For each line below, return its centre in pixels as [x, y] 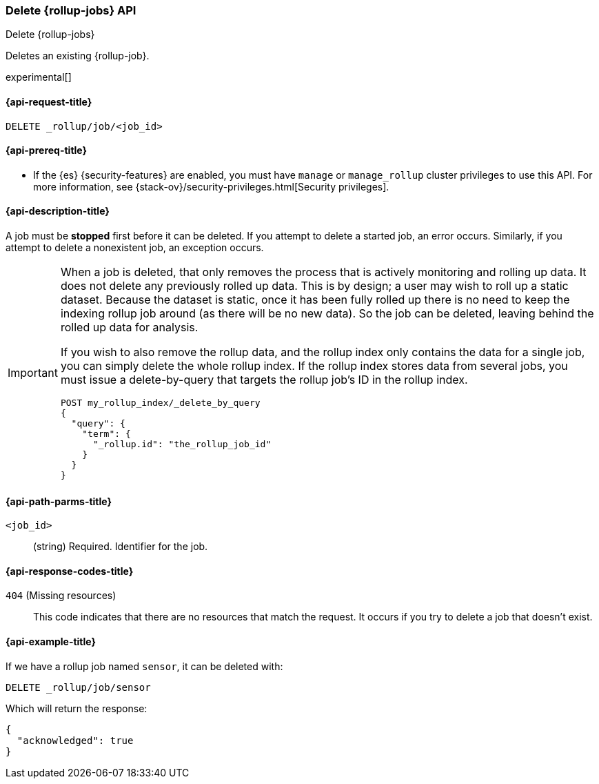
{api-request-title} [49, 101]
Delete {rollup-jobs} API [71, 10]
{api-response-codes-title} [70, 571]
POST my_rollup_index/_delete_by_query [160, 403]
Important [33, 373]
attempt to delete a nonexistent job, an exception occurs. [135, 248]
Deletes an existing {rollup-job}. [78, 56]
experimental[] [39, 77]
